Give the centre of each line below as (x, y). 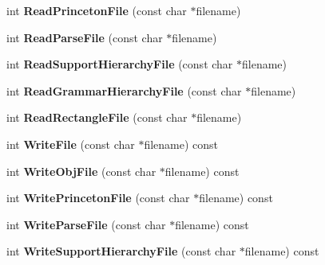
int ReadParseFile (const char (85, 37)
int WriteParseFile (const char (86, 224)
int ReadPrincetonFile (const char (97, 10)
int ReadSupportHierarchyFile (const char (120, 64)
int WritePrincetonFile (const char (98, 198)
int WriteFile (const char (71, 144)
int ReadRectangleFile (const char (97, 117)
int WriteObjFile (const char (81, 171)
